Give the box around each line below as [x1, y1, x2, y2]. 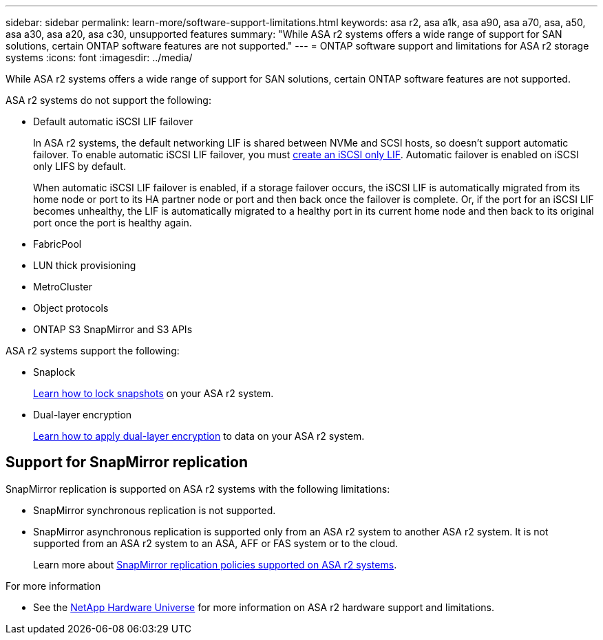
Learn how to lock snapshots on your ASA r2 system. [33, 387, 274, 399]
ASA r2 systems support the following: [6, 345, 180, 356]
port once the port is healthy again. [33, 217, 192, 228]
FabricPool [33, 238, 82, 250]
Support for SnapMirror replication [6, 454, 248, 471]
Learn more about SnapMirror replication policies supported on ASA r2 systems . [33, 558, 397, 570]
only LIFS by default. [33, 160, 126, 172]
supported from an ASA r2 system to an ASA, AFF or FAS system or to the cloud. [33, 537, 399, 549]
